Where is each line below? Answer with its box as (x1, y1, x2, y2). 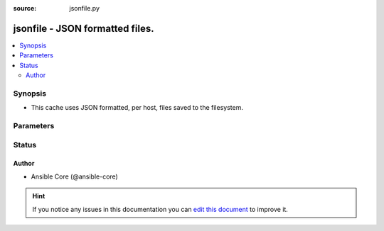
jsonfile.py (69, 4, 100, 12)
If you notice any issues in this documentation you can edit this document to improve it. (32, 205, 288, 213)
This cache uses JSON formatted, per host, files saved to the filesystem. (31, 103, 243, 112)
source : (13, 4, 37, 12)
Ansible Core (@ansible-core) (31, 172, 119, 181)
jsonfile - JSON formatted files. (13, 22, 154, 35)
